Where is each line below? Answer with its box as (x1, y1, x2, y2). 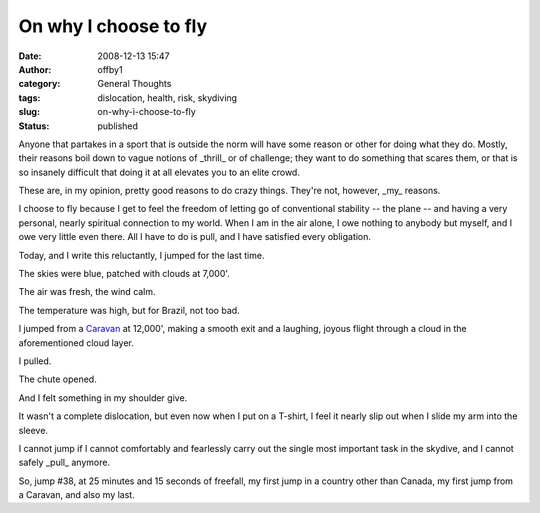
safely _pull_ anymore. (18, 456, 110, 469)
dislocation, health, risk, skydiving (97, 91, 238, 104)
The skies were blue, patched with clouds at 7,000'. (18, 268, 230, 280)
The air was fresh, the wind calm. (18, 286, 156, 298)
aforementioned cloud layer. (18, 336, 135, 349)
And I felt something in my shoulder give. (18, 391, 188, 404)
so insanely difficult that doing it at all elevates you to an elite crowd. (18, 166, 300, 178)
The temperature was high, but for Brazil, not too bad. (18, 304, 240, 316)
